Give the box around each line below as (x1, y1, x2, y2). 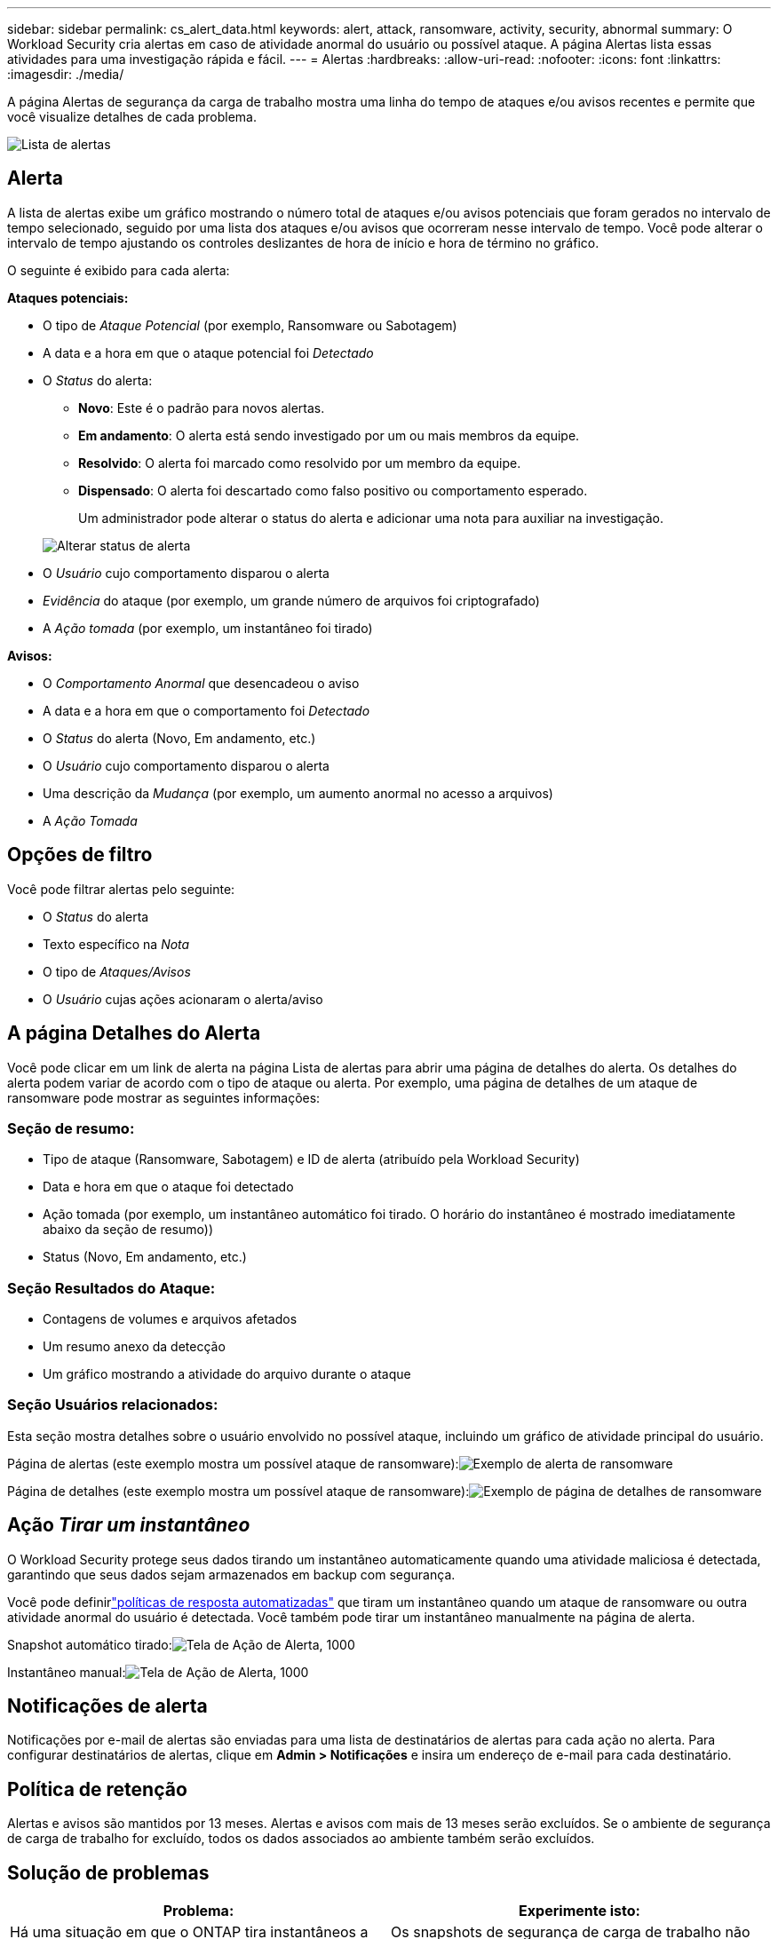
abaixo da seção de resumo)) (43, 1222, 213, 1238)
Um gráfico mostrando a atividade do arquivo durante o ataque (43, 1366, 411, 1382)
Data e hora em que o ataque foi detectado (43, 1179, 294, 1195)
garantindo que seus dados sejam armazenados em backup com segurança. (7, 1566, 456, 1582)
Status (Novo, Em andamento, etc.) (43, 1249, 247, 1265)
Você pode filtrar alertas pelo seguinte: (7, 881, 235, 897)
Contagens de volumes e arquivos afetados (43, 1311, 298, 1327)
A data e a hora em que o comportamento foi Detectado (43, 702, 370, 718)
